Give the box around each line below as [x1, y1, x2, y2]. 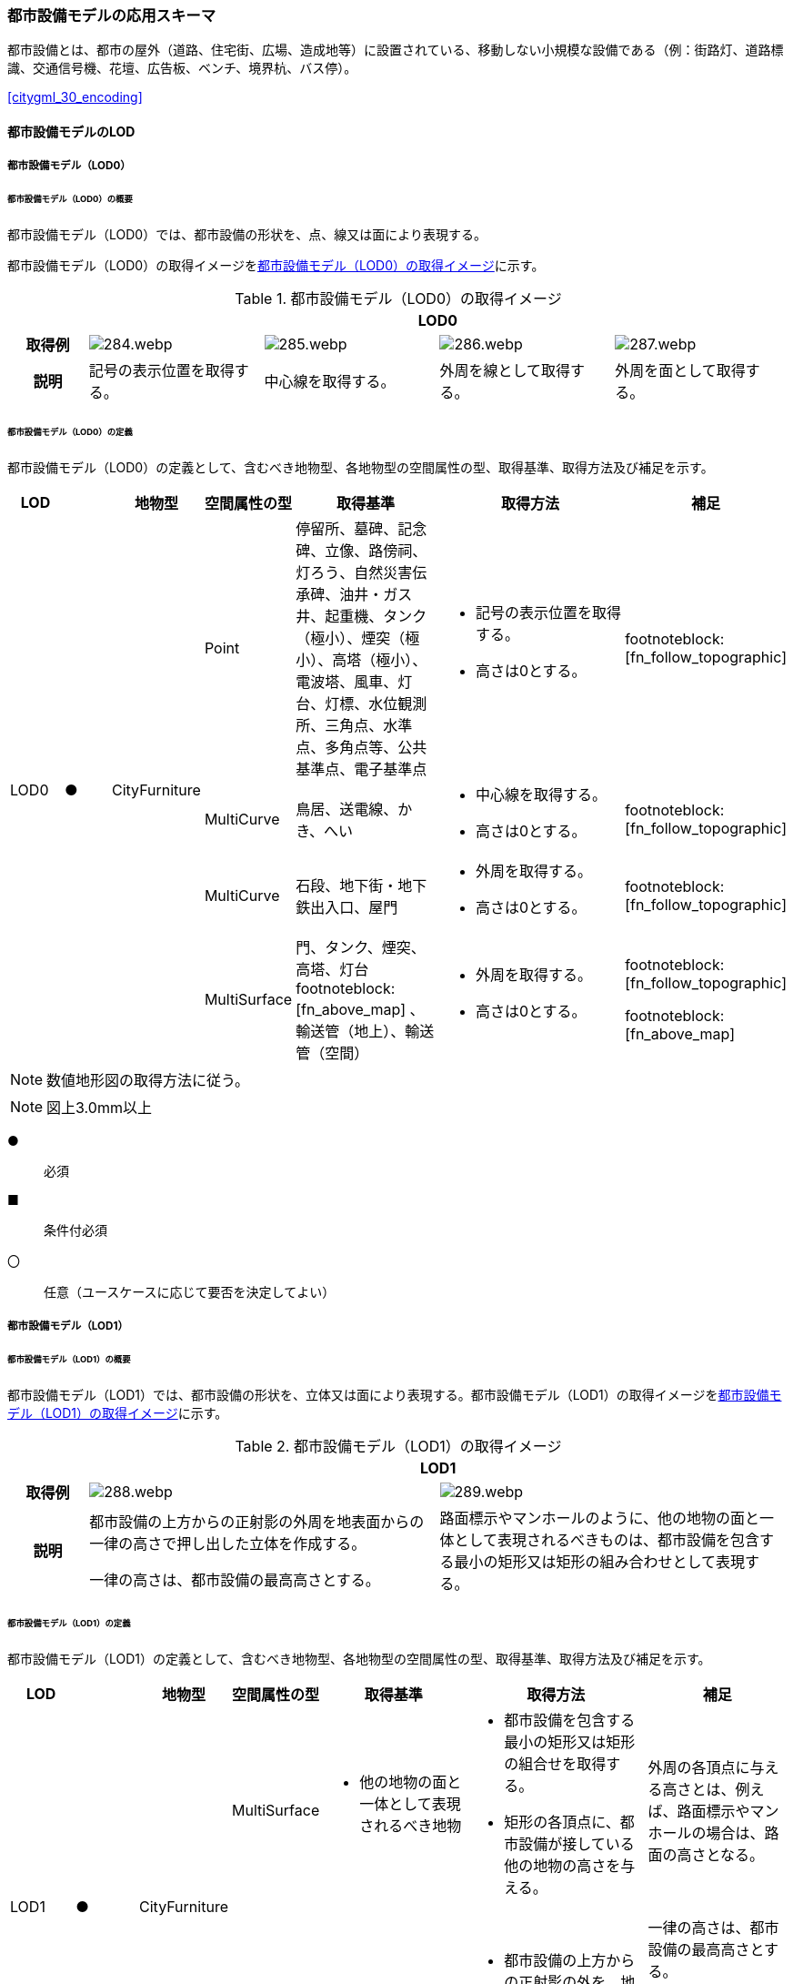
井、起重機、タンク [296, 606, 427, 625]
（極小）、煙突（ [296, 628, 406, 647]
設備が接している [518, 1834, 635, 1853]
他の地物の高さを [504, 1856, 621, 1875]
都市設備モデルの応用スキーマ [7, 6, 216, 25]
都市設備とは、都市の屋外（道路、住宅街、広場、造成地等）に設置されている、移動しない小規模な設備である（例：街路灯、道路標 [7, 42, 784, 58]
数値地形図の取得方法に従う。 [46, 1070, 250, 1089]
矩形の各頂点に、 [504, 1812, 620, 1831]
